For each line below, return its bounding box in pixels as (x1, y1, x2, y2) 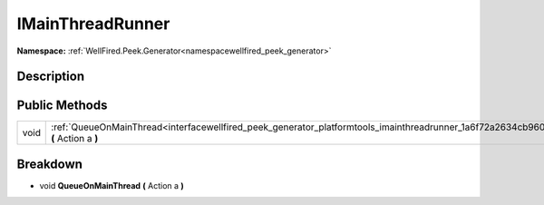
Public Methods (16, 98, 108, 113)
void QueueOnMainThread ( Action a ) (39, 180, 185, 190)
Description (16, 69, 85, 84)
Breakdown (16, 156, 83, 171)
